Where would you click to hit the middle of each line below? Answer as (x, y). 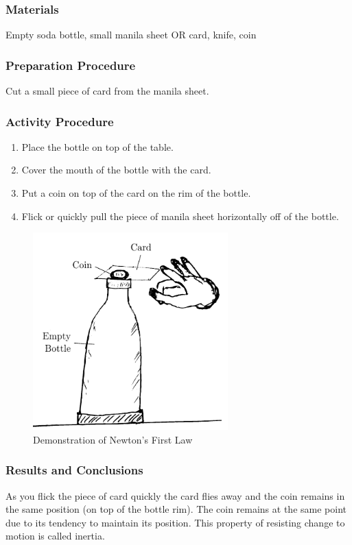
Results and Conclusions (74, 470)
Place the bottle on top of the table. (97, 146)
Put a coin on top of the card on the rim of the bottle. (136, 193)
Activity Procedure (60, 121)
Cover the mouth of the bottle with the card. (116, 170)
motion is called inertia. (55, 536)
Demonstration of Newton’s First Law (113, 439)
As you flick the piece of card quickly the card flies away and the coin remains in (175, 495)
